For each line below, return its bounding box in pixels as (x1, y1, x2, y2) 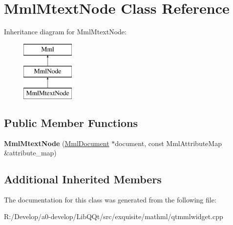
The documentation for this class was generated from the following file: (4, 195, 216, 205)
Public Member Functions (4, 115, 138, 130)
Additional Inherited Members (4, 172, 162, 187)
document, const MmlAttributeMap (115, 138, 222, 148)
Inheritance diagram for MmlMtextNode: (4, 26, 127, 37)
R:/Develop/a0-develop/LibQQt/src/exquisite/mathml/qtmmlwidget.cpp (4, 211, 223, 221)
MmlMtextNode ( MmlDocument (4, 138, 109, 148)
